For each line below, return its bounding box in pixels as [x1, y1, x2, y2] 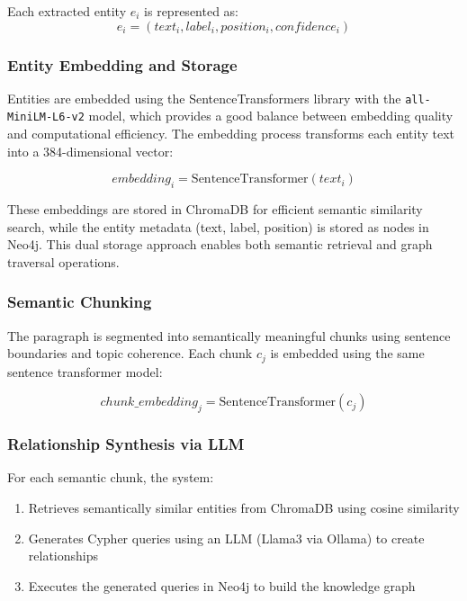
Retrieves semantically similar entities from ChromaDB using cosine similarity [28, 498, 460, 516]
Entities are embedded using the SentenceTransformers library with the [7, 88, 401, 107]
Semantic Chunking [7, 291, 152, 313]
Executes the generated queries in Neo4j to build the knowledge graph [28, 576, 416, 595]
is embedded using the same [270, 344, 425, 363]
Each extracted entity [7, 2, 127, 20]
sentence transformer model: [7, 362, 163, 381]
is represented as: [144, 2, 239, 20]
